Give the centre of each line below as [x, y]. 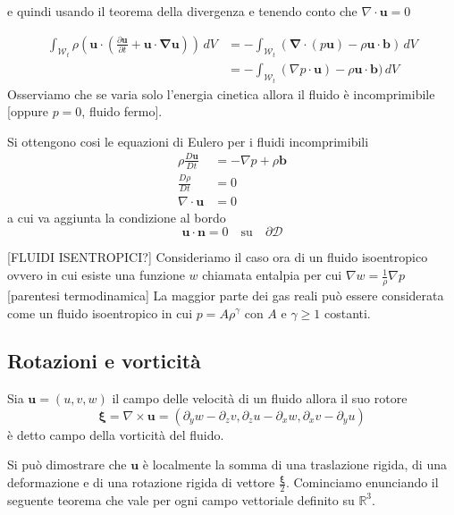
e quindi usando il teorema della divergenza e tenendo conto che [182, 11]
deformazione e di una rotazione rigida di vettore [141, 482]
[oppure [28, 111]
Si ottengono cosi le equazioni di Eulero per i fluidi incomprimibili [188, 141]
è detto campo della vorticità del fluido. [116, 434]
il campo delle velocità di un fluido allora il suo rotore [260, 398]
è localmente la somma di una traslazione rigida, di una [294, 464]
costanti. [347, 312]
